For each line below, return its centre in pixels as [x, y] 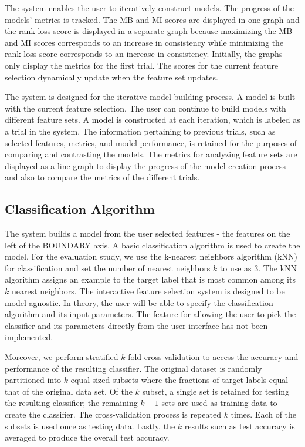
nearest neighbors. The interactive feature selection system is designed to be [148, 291]
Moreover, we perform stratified [62, 357]
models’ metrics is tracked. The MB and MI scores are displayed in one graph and [152, 19]
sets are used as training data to [219, 403]
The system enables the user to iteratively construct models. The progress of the [150, 8]
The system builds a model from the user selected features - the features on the [148, 233]
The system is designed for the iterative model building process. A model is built [150, 97]
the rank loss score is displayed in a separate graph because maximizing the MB [149, 31]
